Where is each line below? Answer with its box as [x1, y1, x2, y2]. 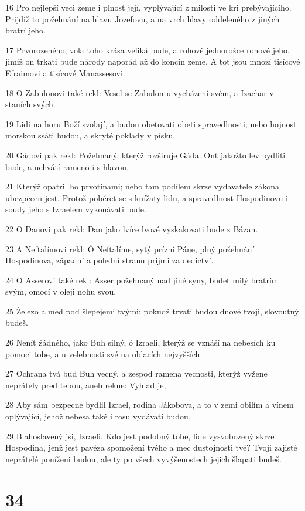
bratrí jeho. [5, 24, 46, 36]
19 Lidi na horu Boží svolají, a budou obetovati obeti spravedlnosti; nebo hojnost [5, 117, 297, 130]
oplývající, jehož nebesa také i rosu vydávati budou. [5, 410, 191, 422]
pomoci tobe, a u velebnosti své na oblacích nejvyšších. [5, 347, 203, 360]
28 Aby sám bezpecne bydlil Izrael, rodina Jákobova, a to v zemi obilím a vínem [5, 398, 294, 411]
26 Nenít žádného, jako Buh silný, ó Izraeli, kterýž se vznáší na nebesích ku [5, 336, 276, 348]
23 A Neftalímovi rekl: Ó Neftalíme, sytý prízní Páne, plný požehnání [5, 242, 255, 255]
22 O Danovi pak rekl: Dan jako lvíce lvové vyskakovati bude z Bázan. [5, 222, 258, 235]
